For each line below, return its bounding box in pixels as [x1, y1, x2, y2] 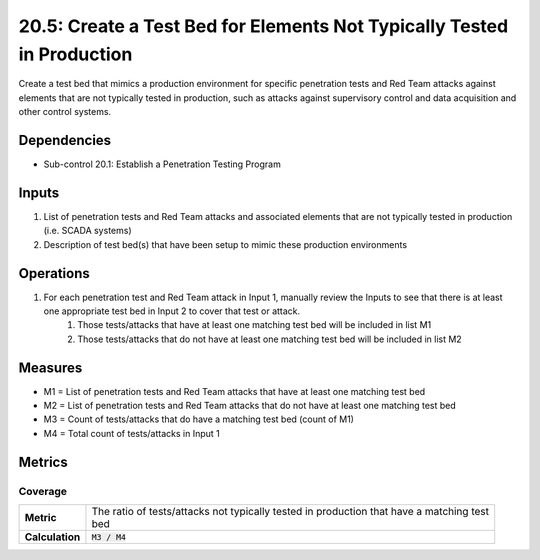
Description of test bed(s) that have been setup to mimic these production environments [43, 238, 408, 250]
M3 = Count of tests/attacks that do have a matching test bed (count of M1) [43, 413, 355, 425]
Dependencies [18, 131, 112, 149]
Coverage [18, 484, 68, 498]
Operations [18, 265, 90, 282]
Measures [18, 359, 83, 376]
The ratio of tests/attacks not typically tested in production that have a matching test [91, 505, 490, 519]
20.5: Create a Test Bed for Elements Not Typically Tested [18, 15, 509, 37]
